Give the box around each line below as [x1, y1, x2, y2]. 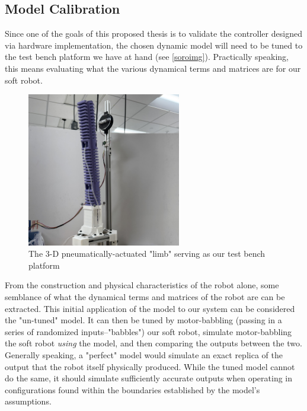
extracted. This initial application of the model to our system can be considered [5, 302, 295, 314]
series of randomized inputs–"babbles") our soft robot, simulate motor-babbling [5, 325, 292, 337]
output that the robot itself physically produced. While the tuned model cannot [5, 360, 295, 372]
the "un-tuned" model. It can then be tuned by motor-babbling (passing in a [5, 314, 282, 326]
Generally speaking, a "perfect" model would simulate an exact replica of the [5, 348, 283, 361]
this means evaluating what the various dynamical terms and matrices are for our [5, 62, 301, 74]
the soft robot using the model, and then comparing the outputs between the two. [5, 337, 302, 349]
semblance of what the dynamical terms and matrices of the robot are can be [5, 290, 285, 302]
